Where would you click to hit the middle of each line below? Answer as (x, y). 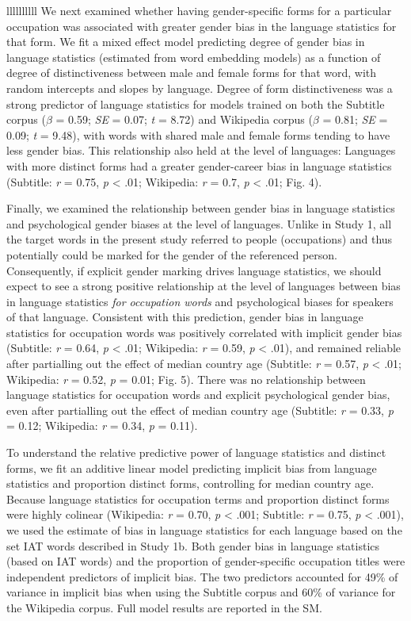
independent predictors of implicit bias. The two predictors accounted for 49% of (202, 576)
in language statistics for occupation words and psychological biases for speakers (200, 301)
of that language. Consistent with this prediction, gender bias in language (185, 317)
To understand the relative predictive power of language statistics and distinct (196, 452)
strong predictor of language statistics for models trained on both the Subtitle (196, 103)
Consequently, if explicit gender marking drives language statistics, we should (194, 270)
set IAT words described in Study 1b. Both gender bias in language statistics (193, 545)
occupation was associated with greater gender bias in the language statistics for (202, 26)
